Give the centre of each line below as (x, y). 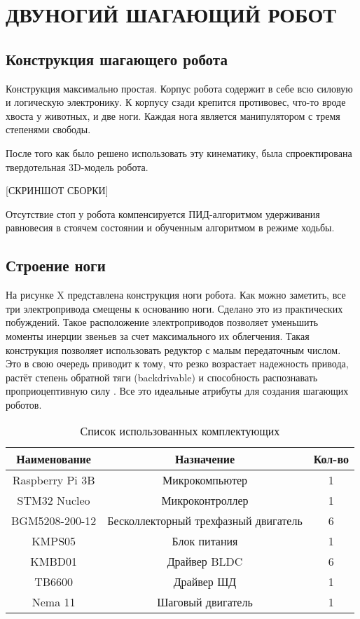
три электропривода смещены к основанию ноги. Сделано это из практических (174, 308)
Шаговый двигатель (205, 602)
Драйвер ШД (205, 582)
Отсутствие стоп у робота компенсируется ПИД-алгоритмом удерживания (163, 213)
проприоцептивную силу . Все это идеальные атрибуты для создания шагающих (177, 391)
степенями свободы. (48, 129)
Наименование (54, 459)
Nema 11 (54, 602)
